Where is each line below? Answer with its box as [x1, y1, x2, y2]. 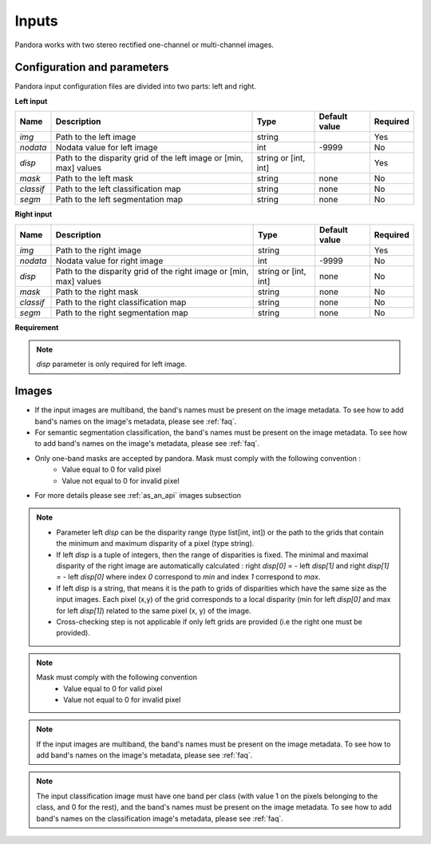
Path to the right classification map [55, 297, 187, 308]
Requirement [14, 322, 59, 332]
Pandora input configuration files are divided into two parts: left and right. [14, 82, 257, 91]
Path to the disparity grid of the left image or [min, [55, 153, 243, 164]
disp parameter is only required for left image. [36, 360, 188, 369]
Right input [14, 209, 53, 219]
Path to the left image [55, 132, 136, 143]
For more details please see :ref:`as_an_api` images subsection [34, 491, 242, 500]
